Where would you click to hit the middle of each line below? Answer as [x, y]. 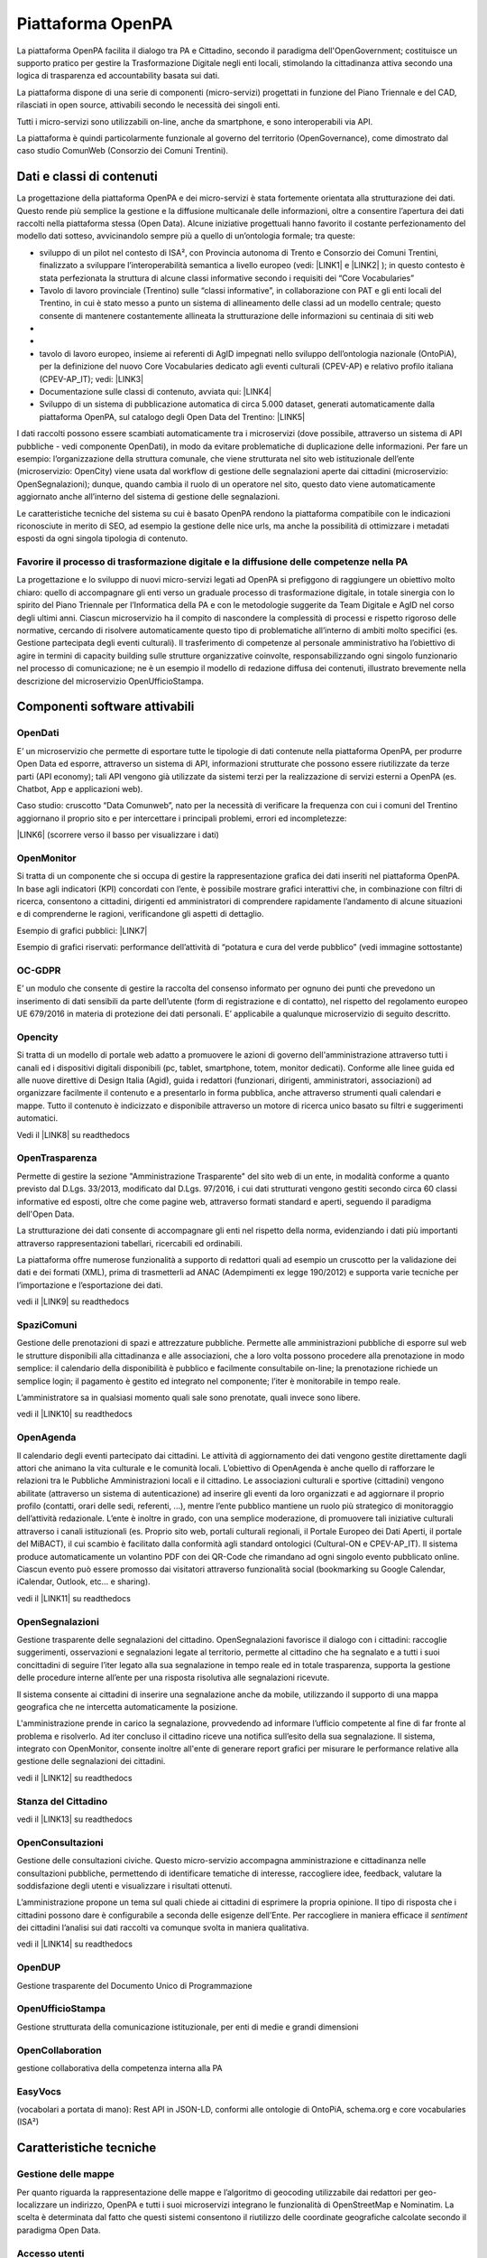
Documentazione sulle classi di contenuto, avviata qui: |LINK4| [156, 392]
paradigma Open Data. [59, 2230]
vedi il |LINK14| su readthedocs [74, 1944]
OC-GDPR [39, 970]
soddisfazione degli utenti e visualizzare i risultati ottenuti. [124, 1885]
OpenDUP [39, 1967]
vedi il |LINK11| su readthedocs [74, 1598]
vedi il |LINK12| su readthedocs [74, 1777]
